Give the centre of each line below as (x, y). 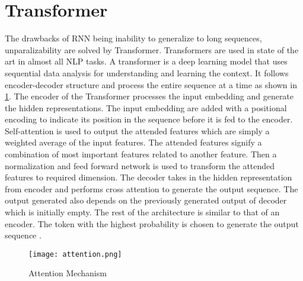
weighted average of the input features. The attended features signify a (133, 142)
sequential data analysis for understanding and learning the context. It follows (147, 72)
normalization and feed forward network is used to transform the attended (140, 165)
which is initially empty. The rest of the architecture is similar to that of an (142, 212)
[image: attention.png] (75, 254)
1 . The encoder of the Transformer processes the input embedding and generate (149, 96)
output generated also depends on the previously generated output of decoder (146, 200)
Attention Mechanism (68, 273)
